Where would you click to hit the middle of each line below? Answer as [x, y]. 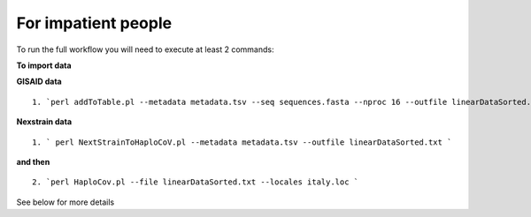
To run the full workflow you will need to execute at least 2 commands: [145, 49]
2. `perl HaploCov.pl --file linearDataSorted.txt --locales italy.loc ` [196, 182]
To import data [44, 65]
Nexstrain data [44, 122]
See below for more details [65, 202]
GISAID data [39, 82]
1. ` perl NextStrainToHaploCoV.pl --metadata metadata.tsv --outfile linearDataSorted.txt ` [242, 142]
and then [33, 161]
